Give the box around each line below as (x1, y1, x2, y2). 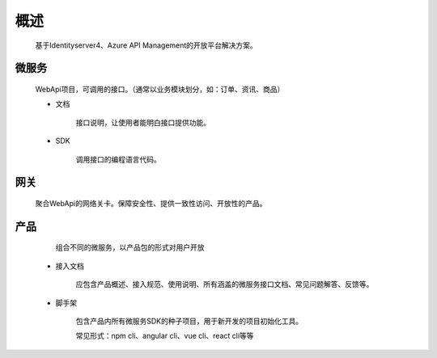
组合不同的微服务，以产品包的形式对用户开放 (55, 242, 205, 252)
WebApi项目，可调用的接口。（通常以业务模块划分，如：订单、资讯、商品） (35, 84, 285, 94)
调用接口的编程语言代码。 (75, 154, 161, 164)
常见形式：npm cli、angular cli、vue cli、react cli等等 (75, 331, 254, 341)
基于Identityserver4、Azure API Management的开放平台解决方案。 (35, 40, 258, 50)
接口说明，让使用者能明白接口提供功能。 (75, 117, 210, 127)
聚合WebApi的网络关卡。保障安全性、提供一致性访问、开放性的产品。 (35, 198, 267, 208)
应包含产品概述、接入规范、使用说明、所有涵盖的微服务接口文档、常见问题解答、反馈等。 (75, 280, 374, 289)
